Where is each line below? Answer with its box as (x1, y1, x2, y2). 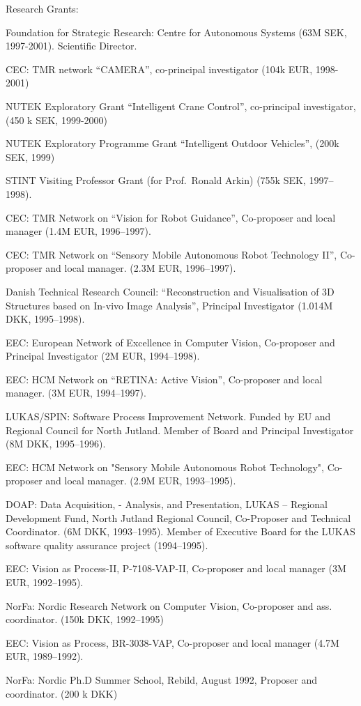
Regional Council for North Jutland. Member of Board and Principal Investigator (6, 422, 354, 437)
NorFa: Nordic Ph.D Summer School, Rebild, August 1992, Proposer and (6, 672, 318, 686)
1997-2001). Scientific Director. (6, 38, 137, 53)
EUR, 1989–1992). (6, 649, 84, 663)
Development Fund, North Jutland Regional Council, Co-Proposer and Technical (6, 510, 351, 525)
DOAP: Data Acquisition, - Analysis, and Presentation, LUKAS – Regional (6, 497, 328, 512)
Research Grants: (6, 1, 79, 15)
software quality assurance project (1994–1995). (6, 537, 208, 552)
